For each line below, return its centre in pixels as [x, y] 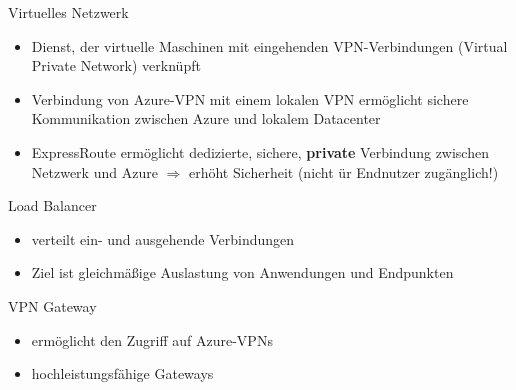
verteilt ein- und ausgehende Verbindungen [163, 238]
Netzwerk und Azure [94, 171]
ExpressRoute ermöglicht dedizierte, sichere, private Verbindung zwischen [260, 151]
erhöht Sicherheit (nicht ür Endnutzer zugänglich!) [343, 171]
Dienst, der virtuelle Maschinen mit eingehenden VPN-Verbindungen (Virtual [269, 45]
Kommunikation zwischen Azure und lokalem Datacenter [206, 118]
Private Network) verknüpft [116, 65]
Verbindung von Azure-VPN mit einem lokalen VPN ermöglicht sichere [250, 98]
